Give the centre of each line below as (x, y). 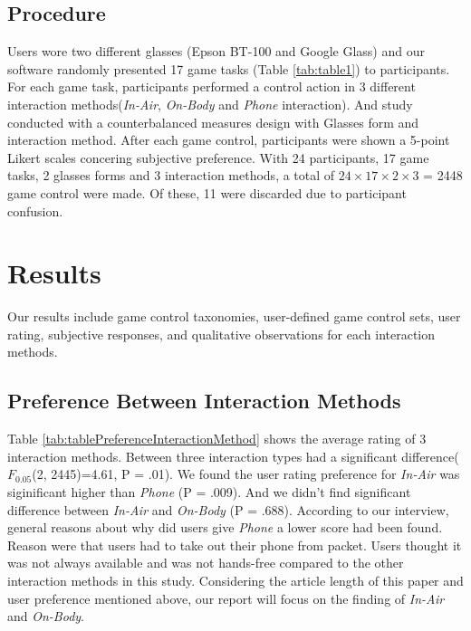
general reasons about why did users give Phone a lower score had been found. (225, 527)
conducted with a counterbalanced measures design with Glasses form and (213, 122)
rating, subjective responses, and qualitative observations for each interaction (221, 334)
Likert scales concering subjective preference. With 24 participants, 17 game (218, 157)
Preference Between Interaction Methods (204, 401)
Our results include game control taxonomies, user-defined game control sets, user (234, 316)
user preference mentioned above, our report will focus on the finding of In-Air (226, 598)
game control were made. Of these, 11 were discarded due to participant (207, 192)
